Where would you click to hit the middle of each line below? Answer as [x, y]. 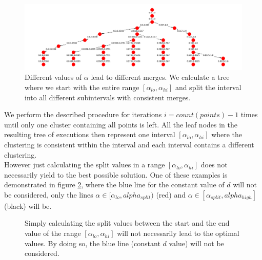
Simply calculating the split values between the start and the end [127, 223]
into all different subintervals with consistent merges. [108, 97]
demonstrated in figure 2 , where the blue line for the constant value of [114, 185]
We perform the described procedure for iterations [83, 114]
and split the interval [208, 87]
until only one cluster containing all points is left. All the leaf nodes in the [121, 124]
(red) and [171, 194]
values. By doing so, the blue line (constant [93, 243]
